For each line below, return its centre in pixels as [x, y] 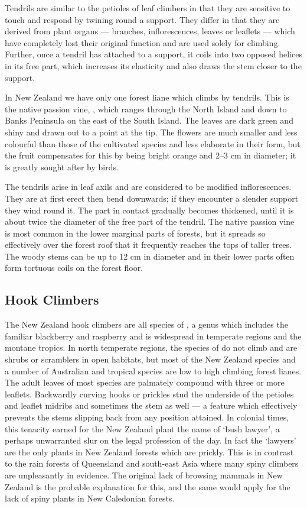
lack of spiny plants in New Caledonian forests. [90, 498]
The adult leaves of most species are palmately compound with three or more [145, 382]
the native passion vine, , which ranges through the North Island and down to [146, 109]
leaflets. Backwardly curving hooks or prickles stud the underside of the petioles [149, 394]
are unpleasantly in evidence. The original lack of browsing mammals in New [144, 475]
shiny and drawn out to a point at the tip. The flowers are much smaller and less [151, 132]
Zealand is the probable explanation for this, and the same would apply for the [148, 486]
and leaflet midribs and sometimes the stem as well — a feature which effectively [151, 405]
